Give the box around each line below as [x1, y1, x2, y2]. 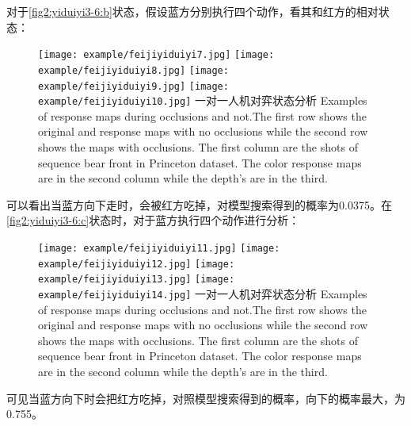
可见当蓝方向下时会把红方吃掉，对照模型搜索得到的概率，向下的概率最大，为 [6, 390, 405, 406]
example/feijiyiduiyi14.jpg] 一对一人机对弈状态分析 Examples [38, 285, 367, 301]
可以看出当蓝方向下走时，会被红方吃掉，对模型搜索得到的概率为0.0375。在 [6, 196, 392, 213]
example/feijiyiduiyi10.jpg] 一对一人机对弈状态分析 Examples [38, 92, 367, 109]
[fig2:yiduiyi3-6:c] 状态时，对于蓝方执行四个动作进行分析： [6, 212, 300, 228]
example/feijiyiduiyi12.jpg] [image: [38, 258, 235, 270]
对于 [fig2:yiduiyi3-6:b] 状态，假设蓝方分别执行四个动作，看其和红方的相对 [6, 3, 379, 19]
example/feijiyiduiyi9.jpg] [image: [38, 80, 229, 92]
